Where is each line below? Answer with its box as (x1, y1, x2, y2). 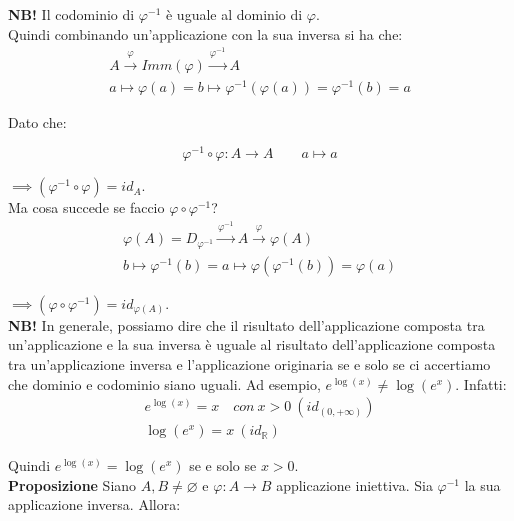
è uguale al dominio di (165, 4, 303, 24)
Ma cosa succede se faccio (8, 197, 165, 218)
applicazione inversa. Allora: (8, 494, 181, 515)
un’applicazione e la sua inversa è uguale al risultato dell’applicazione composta (8, 334, 496, 355)
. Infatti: (455, 373, 507, 394)
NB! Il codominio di (8, 4, 135, 24)
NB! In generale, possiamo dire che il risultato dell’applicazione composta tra (8, 314, 485, 335)
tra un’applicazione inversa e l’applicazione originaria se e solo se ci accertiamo (8, 353, 491, 374)
